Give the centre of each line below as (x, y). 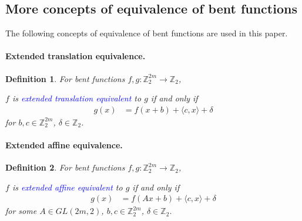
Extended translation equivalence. (75, 56)
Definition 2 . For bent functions (65, 167)
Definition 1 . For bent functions (65, 78)
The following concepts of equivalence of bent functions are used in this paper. (147, 33)
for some (21, 211)
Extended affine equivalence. (64, 145)
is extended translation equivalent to (77, 98)
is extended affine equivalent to (67, 187)
